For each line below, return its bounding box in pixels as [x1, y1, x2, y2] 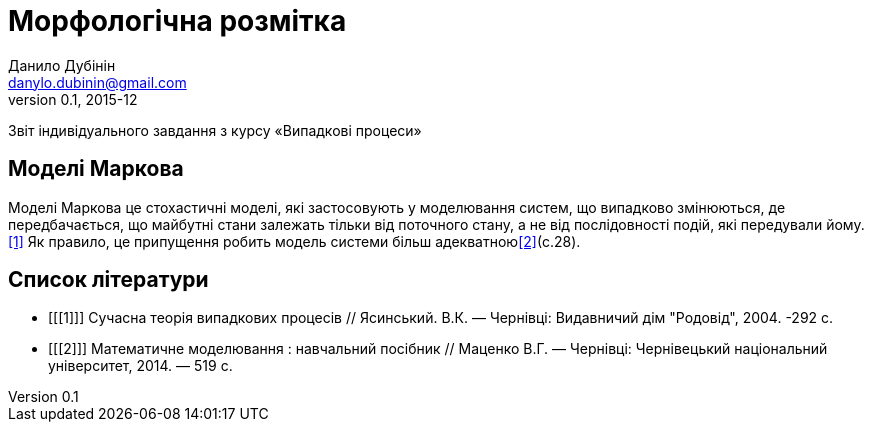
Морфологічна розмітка [8, 4, 347, 38]
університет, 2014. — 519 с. [48, 357, 233, 375]
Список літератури [8, 267, 209, 293]
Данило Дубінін [8, 56, 116, 74]
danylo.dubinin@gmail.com [8, 73, 187, 91]
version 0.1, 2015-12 [8, 90, 138, 108]
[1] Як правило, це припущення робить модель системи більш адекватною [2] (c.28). [8, 232, 581, 250]
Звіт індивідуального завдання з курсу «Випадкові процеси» [8, 121, 422, 139]
